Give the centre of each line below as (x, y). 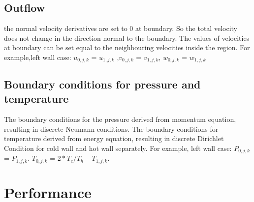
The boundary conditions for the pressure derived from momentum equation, (120, 119)
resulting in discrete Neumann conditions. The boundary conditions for (111, 129)
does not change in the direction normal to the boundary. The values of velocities (127, 38)
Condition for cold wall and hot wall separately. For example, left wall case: (118, 148)
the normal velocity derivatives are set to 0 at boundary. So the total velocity (121, 28)
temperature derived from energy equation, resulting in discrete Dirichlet (114, 138)
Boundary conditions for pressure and (102, 84)
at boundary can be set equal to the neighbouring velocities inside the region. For (127, 47)
